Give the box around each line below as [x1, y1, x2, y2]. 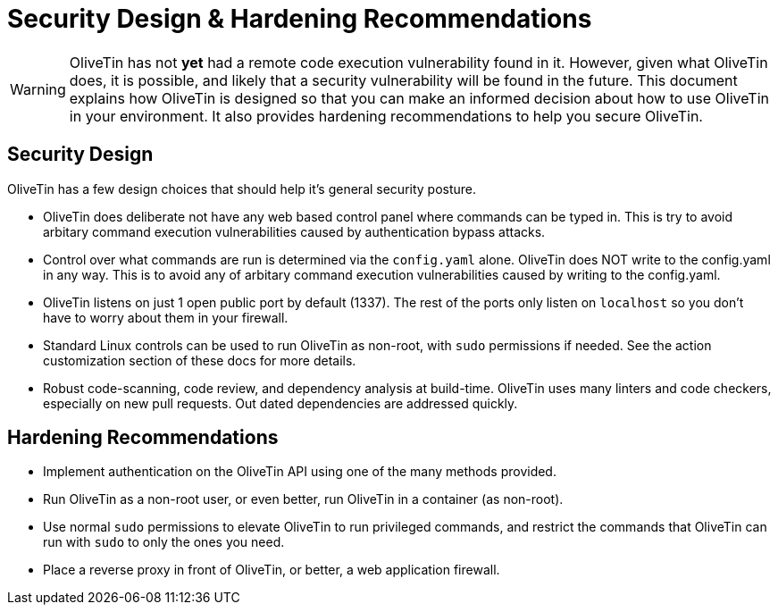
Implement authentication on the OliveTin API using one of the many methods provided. [43, 464, 556, 480]
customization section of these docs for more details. [43, 352, 356, 368]
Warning [10, 80, 66, 98]
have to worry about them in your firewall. [43, 309, 289, 325]
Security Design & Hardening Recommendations [7, 4, 592, 34]
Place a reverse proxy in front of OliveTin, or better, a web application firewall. [43, 562, 500, 578]
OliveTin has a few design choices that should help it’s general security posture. [7, 180, 477, 197]
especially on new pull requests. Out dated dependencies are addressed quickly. [43, 395, 518, 411]
